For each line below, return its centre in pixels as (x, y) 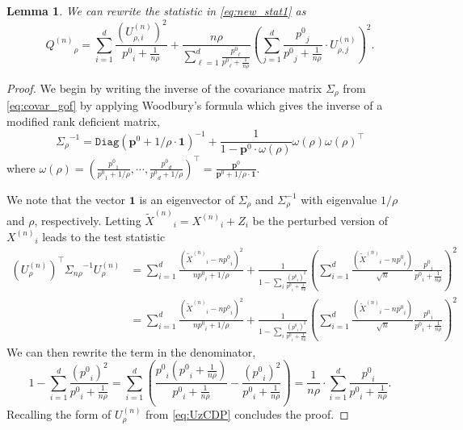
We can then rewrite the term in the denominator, (131, 351)
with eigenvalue (339, 199)
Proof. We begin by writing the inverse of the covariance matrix (164, 88)
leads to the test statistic (104, 236)
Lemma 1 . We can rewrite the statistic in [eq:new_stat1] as (156, 10)
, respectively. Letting (88, 220)
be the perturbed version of (320, 220)
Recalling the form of (59, 414)
